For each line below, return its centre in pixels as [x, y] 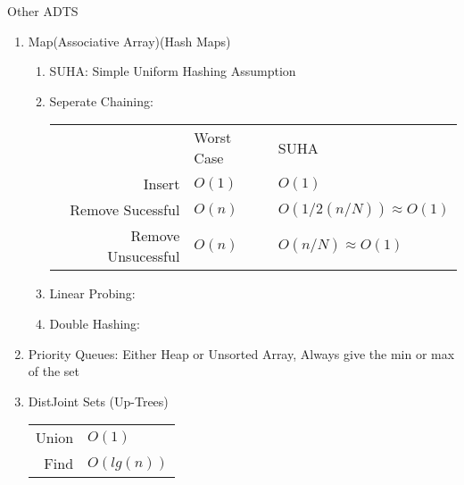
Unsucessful [144, 256]
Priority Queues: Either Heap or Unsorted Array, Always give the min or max [241, 353]
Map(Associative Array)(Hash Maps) [129, 41]
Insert [162, 184]
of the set [54, 371]
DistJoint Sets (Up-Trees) [98, 401]
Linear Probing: [92, 293]
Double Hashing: [95, 323]
